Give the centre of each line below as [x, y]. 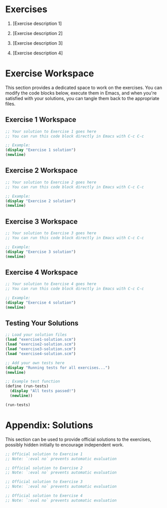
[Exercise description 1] [37, 23]
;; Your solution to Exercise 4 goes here [51, 284]
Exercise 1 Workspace [41, 120]
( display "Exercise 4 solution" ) [41, 303]
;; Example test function [32, 382]
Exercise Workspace [50, 73]
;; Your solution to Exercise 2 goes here [51, 182]
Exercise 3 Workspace [41, 221]
